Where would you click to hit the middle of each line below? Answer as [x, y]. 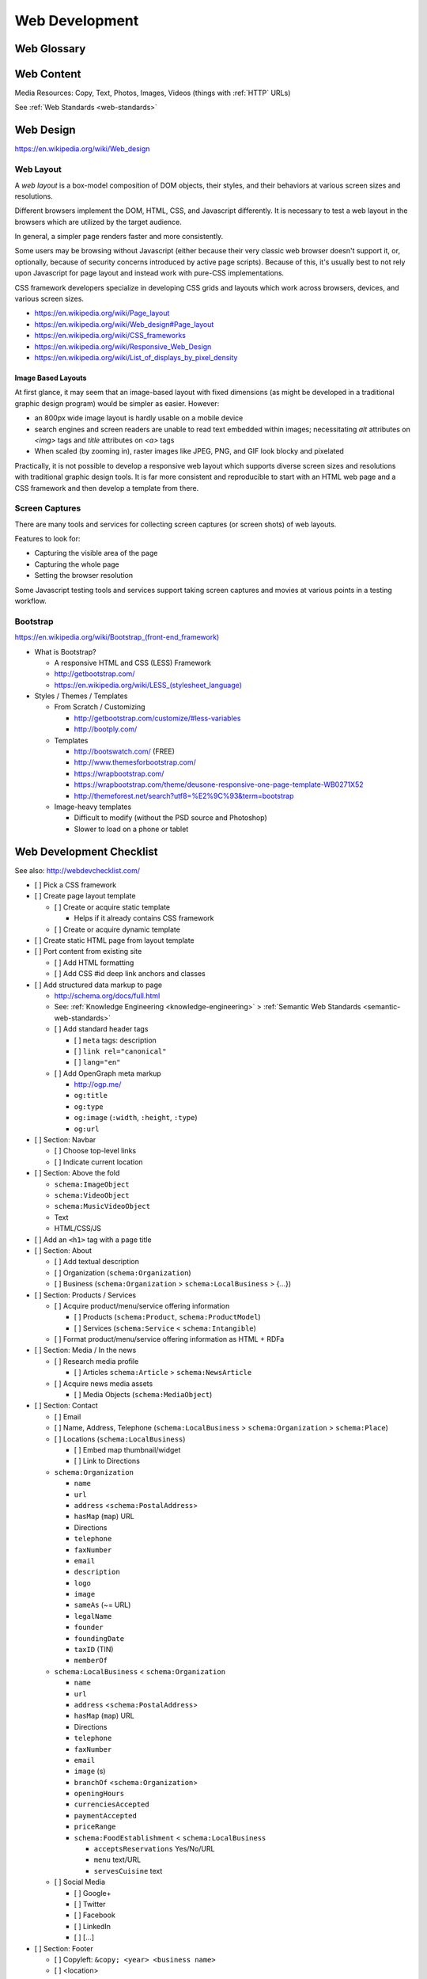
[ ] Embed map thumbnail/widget [127, 1449]
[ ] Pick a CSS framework [76, 885]
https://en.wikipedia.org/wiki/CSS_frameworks [110, 336]
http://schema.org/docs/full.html [107, 995]
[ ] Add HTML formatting [94, 963]
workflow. [30, 601]
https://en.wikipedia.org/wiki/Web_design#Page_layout [124, 324]
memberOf [91, 1661]
